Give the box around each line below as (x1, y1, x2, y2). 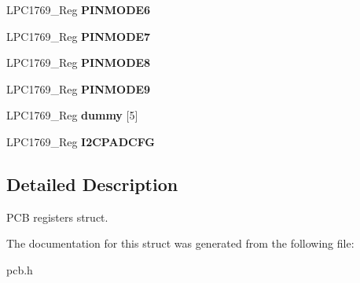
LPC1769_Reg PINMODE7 (6, 28, 151, 44)
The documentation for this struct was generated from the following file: (6, 235, 354, 252)
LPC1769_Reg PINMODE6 (6, 2, 151, 17)
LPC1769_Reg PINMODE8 (6, 54, 151, 71)
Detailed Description (6, 171, 178, 196)
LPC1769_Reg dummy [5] (6, 107, 138, 123)
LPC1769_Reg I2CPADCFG (6, 133, 156, 149)
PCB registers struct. (6, 208, 108, 225)
